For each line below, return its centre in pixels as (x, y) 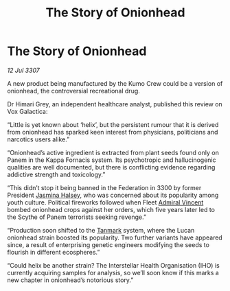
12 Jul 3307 (23, 70)
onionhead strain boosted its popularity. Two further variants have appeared (115, 237)
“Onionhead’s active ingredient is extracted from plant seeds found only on (113, 152)
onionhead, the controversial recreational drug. (74, 91)
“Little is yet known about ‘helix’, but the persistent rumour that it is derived (113, 124)
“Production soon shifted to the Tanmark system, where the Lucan (101, 230)
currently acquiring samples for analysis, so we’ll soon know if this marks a (113, 272)
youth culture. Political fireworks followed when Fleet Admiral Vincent (105, 202)
